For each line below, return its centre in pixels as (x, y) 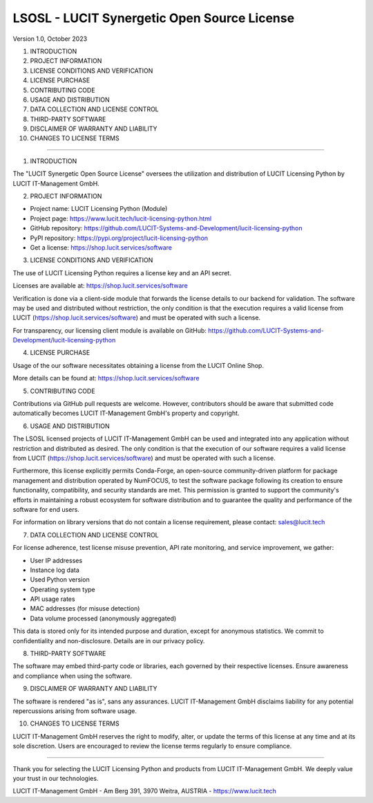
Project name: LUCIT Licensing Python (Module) (99, 209)
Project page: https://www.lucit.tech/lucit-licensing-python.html (121, 219)
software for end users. (46, 509)
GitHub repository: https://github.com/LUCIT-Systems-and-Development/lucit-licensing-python (166, 228)
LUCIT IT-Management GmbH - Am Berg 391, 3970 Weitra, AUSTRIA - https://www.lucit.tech (144, 791)
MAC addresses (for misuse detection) (85, 609)
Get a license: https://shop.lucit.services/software (101, 247)
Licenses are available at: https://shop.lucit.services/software (100, 286)
